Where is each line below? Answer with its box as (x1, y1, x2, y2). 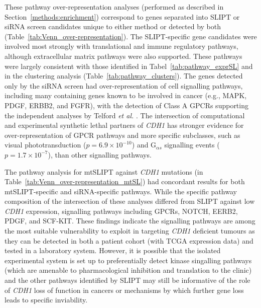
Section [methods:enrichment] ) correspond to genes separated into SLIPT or (5, 11, 240, 22)
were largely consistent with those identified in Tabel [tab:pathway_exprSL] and (5, 60, 253, 71)
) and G (132, 139, 157, 150)
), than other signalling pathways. (48, 149, 152, 160)
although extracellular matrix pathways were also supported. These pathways (5, 50, 242, 61)
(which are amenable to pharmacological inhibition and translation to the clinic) (5, 265, 252, 275)
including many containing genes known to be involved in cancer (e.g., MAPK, (5, 90, 247, 101)
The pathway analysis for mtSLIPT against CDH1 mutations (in (5, 166, 203, 177)
